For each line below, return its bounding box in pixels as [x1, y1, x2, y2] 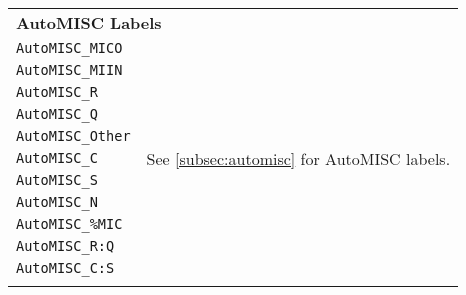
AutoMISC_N [16, 194, 98, 210]
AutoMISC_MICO [16, 40, 123, 56]
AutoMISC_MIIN [16, 62, 123, 78]
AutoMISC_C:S [16, 260, 115, 276]
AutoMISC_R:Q [16, 238, 115, 254]
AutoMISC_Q [16, 106, 98, 122]
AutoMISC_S [16, 172, 98, 188]
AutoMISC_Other [16, 128, 131, 144]
